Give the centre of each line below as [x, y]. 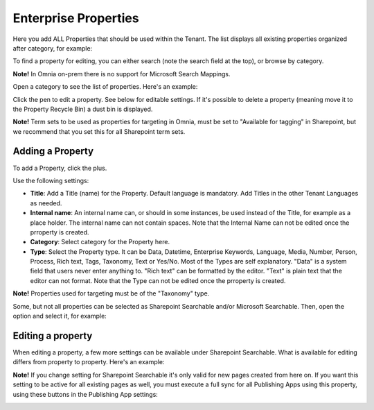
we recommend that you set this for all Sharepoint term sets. [99, 131]
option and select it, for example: [60, 316]
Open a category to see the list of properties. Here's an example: [105, 87]
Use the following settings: [51, 180]
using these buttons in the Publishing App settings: [86, 394]
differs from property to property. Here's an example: [89, 362]
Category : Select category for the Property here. [100, 242]
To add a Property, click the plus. [60, 168]
